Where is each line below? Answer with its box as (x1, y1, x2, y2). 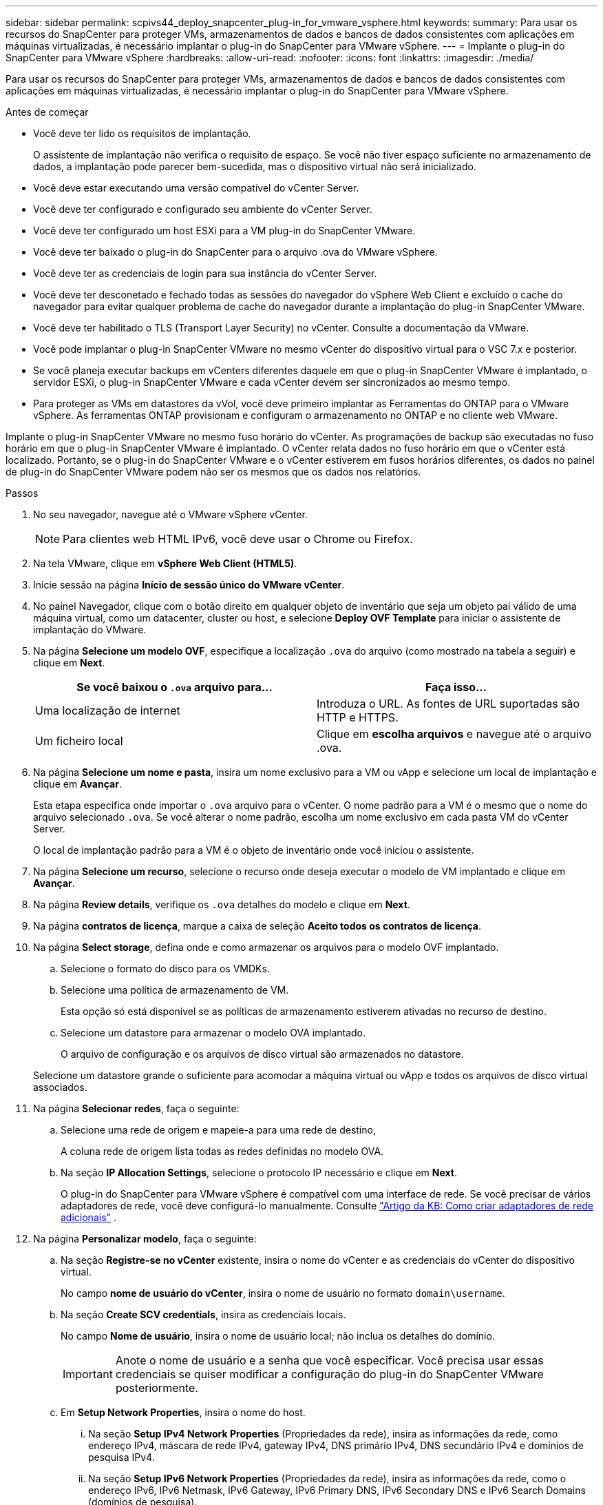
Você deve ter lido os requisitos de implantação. (33, 127, 251, 139)
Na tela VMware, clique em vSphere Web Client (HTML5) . (33, 557, 297, 569)
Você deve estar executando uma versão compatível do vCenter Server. (33, 182, 359, 194)
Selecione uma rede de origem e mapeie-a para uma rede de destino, (61, 1124, 376, 1136)
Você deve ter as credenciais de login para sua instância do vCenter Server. (33, 267, 377, 279)
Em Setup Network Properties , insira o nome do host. (61, 1406, 306, 1418)
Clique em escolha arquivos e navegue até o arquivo (317, 727, 592, 741)
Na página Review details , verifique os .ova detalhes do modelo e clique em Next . (33, 899, 410, 910)
